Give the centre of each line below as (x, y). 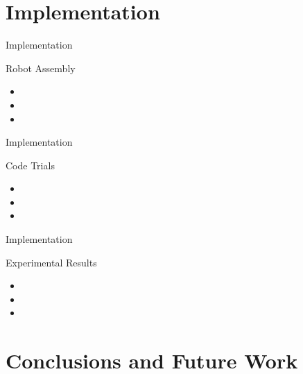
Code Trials (30, 165)
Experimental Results (51, 262)
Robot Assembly (41, 68)
